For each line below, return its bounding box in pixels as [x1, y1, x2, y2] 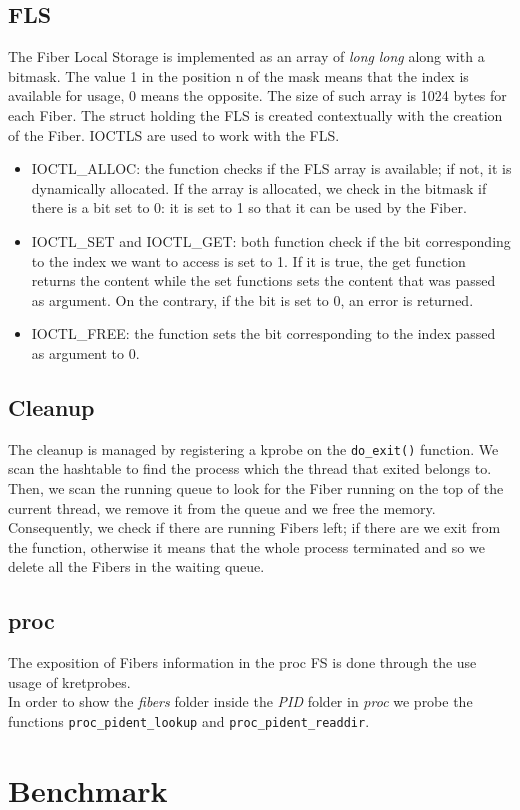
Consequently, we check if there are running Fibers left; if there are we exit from [8, 517, 501, 538]
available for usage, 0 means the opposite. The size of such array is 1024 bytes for [8, 85, 507, 106]
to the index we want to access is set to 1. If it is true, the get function [31, 250, 466, 271]
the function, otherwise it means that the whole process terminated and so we [8, 536, 485, 557]
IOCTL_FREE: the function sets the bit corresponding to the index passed [31, 323, 496, 344]
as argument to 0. [31, 342, 140, 363]
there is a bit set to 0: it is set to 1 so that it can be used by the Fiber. [31, 197, 467, 218]
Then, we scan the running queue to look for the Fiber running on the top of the [8, 477, 504, 498]
